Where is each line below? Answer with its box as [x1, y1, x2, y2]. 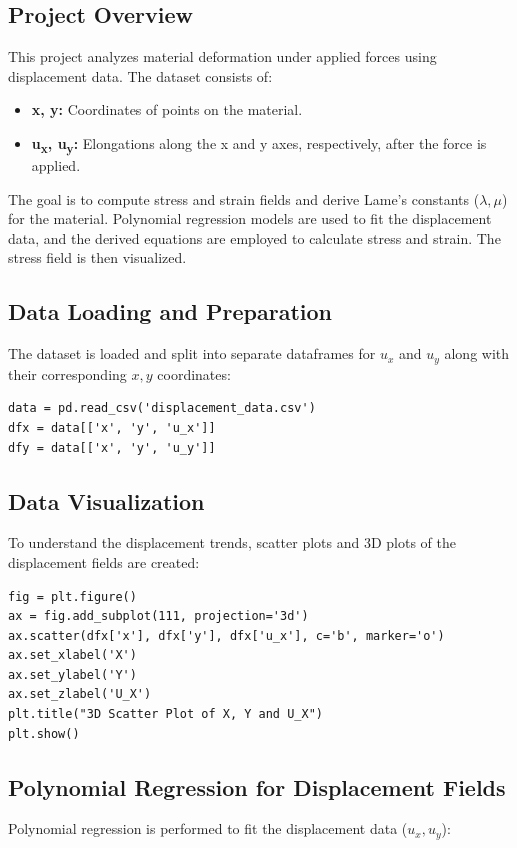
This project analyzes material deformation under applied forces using [8, 46, 437, 67]
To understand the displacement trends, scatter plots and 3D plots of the [8, 532, 456, 553]
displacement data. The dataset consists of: [8, 65, 273, 86]
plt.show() [8, 726, 80, 741]
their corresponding [8, 363, 127, 384]
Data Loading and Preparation [8, 296, 333, 327]
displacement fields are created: [8, 551, 200, 572]
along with [444, 343, 510, 364]
